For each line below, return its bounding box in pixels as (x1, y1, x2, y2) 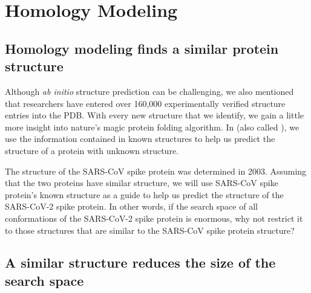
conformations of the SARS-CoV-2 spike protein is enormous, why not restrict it (5, 211, 303, 224)
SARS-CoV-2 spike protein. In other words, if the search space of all (5, 200, 258, 213)
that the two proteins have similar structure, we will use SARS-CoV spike (5, 176, 278, 189)
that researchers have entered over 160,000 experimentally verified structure (5, 97, 286, 109)
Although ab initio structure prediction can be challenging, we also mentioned (5, 85, 294, 97)
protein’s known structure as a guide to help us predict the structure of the (5, 188, 284, 201)
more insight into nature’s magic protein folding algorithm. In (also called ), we (5, 120, 300, 133)
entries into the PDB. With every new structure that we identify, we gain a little (5, 109, 304, 121)
